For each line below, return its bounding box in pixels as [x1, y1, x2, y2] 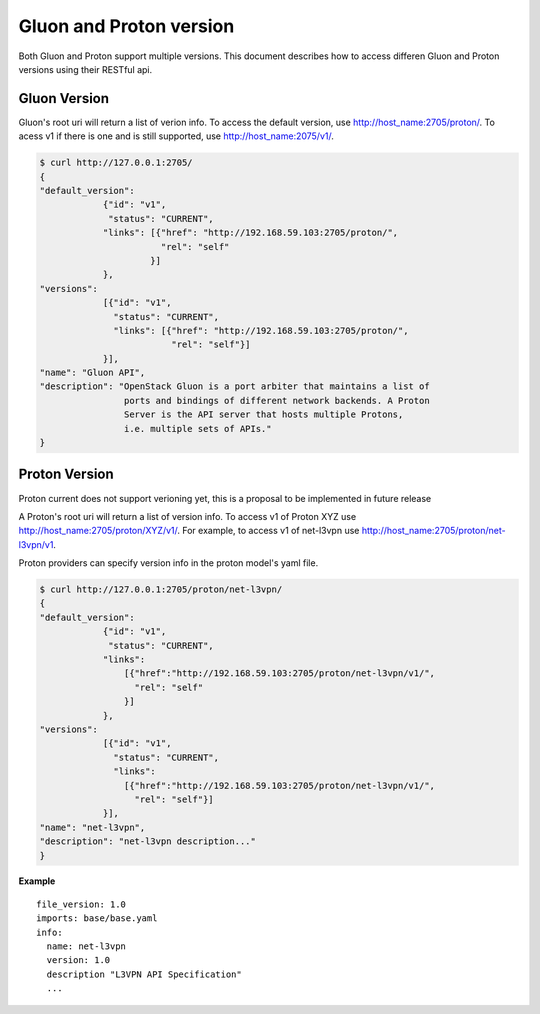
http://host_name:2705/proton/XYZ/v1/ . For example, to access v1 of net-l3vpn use [18, 525, 360, 537]
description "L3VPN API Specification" [46, 968, 242, 980]
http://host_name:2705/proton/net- [361, 525, 506, 537]
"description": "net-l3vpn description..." [39, 836, 257, 847]
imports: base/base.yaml [36, 913, 158, 924]
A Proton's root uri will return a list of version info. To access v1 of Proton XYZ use [18, 510, 357, 522]
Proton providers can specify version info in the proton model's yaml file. [18, 557, 319, 569]
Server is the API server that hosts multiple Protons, [123, 409, 404, 420]
